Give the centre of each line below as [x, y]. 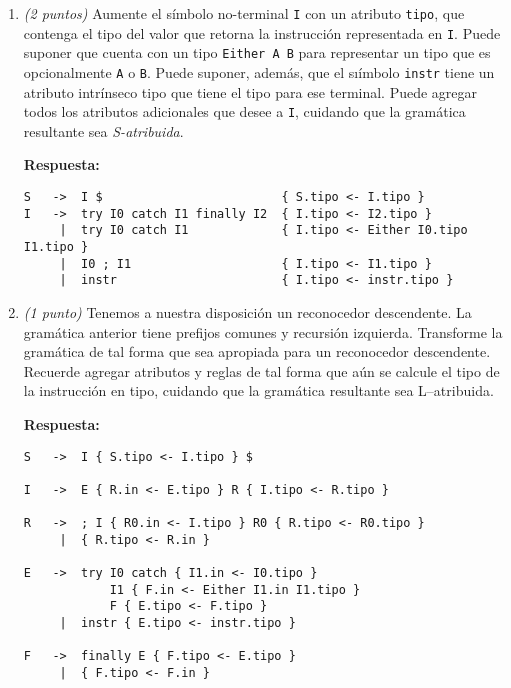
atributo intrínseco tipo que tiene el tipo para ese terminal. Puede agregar [250, 91]
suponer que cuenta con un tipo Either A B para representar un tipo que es [257, 52]
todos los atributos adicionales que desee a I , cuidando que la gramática [244, 111]
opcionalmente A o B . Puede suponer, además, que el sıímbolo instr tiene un [259, 71]
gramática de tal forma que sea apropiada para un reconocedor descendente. [257, 351]
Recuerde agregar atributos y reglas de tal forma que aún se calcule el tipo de [261, 370]
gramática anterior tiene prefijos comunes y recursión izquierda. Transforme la [263, 331]
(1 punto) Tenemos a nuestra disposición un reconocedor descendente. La [247, 312]
